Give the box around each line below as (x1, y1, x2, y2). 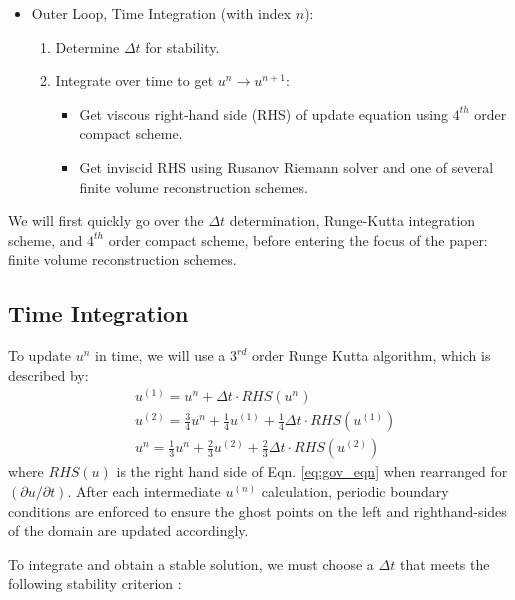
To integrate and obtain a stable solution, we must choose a (8, 553, 374, 574)
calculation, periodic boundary (261, 481, 449, 502)
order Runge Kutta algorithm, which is (252, 345, 491, 366)
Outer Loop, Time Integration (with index (31, 3, 292, 23)
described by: (8, 364, 89, 385)
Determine (55, 36, 120, 57)
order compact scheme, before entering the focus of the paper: (108, 229, 488, 250)
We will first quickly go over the (8, 210, 204, 231)
